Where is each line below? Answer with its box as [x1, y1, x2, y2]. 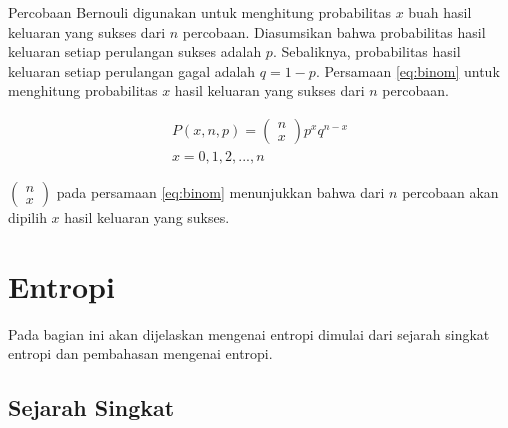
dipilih [8, 207, 47, 228]
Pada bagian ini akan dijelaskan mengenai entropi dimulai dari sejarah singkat [8, 323, 490, 344]
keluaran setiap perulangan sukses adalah [8, 41, 262, 62]
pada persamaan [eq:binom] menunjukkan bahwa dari [56, 182, 385, 203]
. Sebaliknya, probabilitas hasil [272, 41, 461, 62]
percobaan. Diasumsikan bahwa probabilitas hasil [182, 21, 486, 42]
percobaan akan [402, 182, 499, 203]
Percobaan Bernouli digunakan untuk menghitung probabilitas [8, 2, 391, 22]
